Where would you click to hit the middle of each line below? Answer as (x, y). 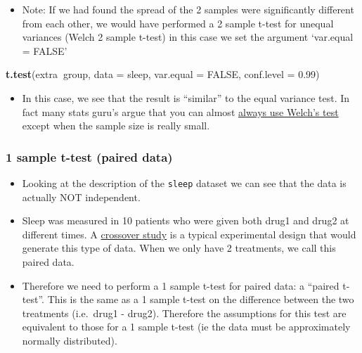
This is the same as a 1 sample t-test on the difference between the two (201, 299)
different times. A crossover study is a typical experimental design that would (189, 234)
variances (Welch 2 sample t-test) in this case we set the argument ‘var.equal (188, 37)
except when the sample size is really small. (116, 126)
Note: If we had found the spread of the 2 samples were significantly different (188, 9)
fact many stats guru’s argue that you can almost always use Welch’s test (180, 111)
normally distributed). (70, 340)
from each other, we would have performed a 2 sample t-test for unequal (178, 23)
